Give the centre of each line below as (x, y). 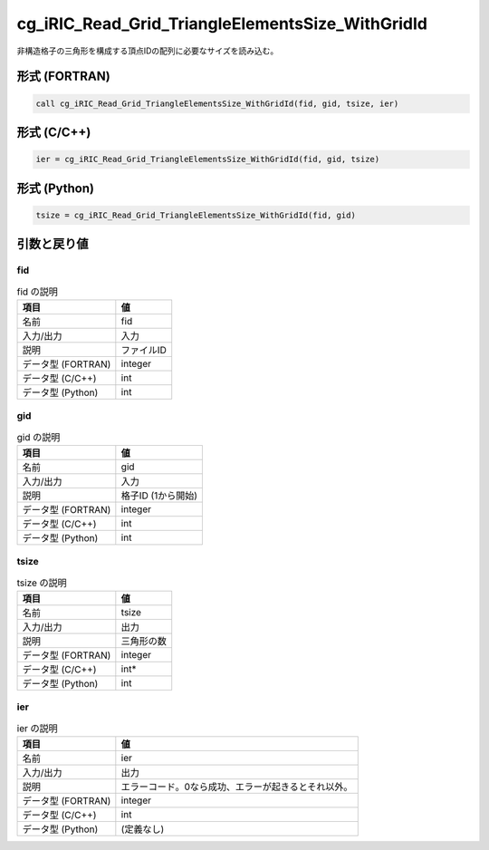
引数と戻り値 (53, 244)
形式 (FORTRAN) (63, 77)
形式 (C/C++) (54, 132)
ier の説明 (37, 729)
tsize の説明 (42, 583)
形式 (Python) (56, 188)
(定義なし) (143, 829)
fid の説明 (38, 292)
